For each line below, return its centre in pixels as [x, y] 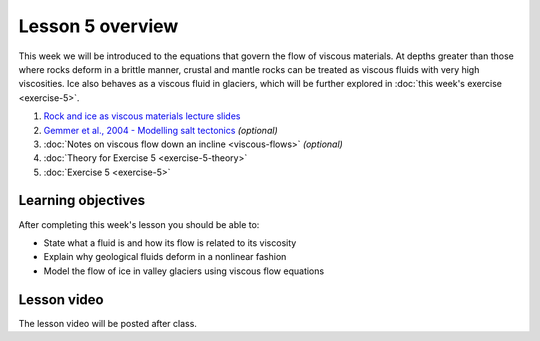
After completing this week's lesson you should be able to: [139, 224]
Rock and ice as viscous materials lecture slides [142, 116]
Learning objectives [82, 200]
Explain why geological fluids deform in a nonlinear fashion [165, 257]
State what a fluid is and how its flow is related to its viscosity [170, 242]
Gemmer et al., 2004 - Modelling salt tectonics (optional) [161, 130]
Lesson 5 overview [98, 26]
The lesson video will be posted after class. [107, 323]
